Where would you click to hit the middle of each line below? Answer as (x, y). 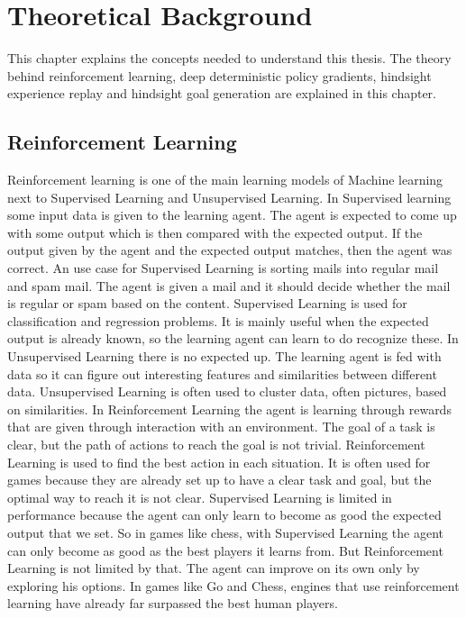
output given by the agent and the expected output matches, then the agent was (230, 250)
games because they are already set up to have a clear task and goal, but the (219, 480)
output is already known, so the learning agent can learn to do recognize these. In (233, 338)
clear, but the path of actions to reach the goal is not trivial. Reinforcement (216, 445)
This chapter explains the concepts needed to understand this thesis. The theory (229, 58)
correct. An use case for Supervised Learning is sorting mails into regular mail (223, 268)
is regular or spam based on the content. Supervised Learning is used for (207, 303)
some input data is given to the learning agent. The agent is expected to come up (232, 215)
